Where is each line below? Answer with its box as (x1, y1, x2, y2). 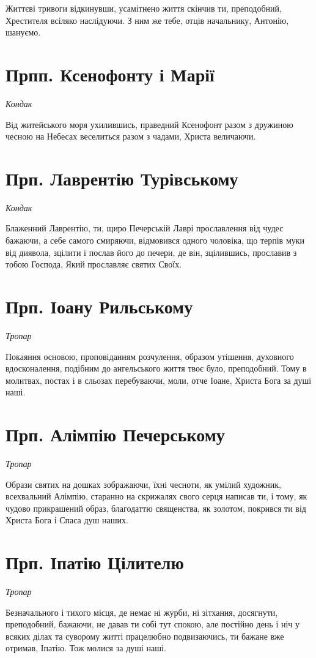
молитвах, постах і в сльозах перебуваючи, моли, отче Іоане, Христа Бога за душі (6, 373, 312, 386)
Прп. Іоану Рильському (6, 293, 193, 318)
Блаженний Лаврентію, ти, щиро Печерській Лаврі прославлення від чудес (6, 222, 284, 234)
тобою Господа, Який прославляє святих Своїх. (6, 258, 182, 271)
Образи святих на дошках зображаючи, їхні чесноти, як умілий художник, (6, 477, 281, 490)
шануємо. (6, 26, 41, 39)
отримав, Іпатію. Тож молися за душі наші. (6, 641, 166, 654)
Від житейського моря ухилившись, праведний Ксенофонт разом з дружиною (6, 118, 293, 130)
